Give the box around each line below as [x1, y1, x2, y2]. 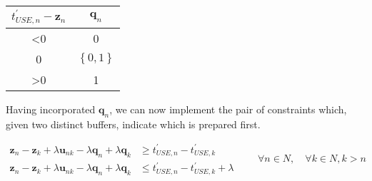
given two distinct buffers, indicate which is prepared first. [6, 116, 261, 131]
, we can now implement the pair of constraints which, [109, 101, 347, 116]
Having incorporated [6, 101, 96, 116]
